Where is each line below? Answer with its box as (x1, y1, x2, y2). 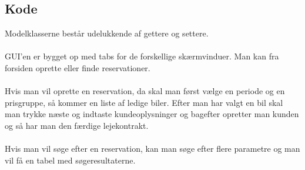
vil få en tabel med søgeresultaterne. (5, 154, 136, 166)
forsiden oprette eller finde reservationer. (5, 61, 150, 74)
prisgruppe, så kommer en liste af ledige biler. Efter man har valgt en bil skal (5, 96, 283, 108)
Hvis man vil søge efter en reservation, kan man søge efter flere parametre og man (5, 142, 300, 155)
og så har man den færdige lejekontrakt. (5, 119, 149, 131)
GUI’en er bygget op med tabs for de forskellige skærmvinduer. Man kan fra (5, 50, 279, 62)
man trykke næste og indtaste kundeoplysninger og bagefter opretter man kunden (5, 108, 299, 120)
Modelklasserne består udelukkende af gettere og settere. (5, 27, 209, 39)
